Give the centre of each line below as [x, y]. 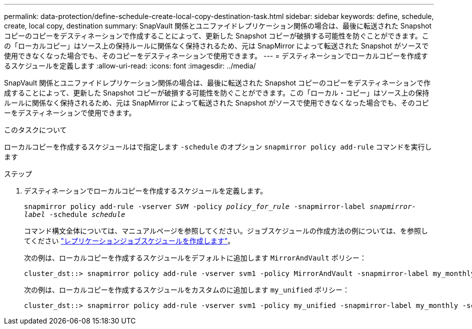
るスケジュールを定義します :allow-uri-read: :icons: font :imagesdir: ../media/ [130, 66]
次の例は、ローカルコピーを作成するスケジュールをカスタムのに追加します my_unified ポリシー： [187, 290]
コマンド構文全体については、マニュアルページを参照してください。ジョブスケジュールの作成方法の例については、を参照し [226, 231]
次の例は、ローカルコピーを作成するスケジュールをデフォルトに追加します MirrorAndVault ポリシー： [195, 258]
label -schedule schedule [75, 214]
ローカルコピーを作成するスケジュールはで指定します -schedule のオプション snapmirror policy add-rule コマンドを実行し [218, 147]
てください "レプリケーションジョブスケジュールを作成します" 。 [129, 241]
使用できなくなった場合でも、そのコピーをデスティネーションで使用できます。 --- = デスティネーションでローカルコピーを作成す [216, 56]
